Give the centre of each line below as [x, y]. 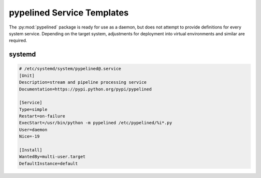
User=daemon [33, 130]
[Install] [31, 150]
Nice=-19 [29, 136]
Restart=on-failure [42, 116]
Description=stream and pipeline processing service [83, 82]
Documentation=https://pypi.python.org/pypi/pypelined [85, 89]
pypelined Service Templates [69, 13]
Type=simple [33, 109]
